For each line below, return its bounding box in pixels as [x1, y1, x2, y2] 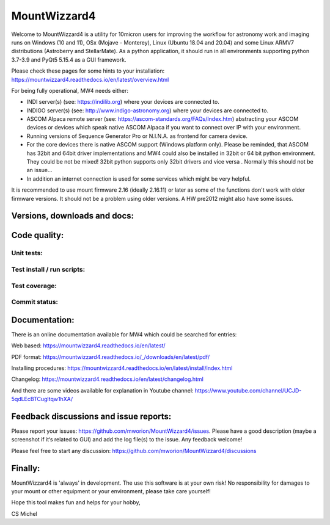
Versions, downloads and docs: [11, 211, 134, 221]
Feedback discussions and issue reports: [11, 411, 172, 421]
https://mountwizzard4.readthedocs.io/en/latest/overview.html [11, 76, 169, 83]
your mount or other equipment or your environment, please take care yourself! [11, 488, 211, 495]
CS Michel [11, 510, 38, 517]
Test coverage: [11, 281, 57, 290]
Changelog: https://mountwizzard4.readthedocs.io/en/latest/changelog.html [11, 375, 204, 383]
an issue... [26, 167, 53, 174]
